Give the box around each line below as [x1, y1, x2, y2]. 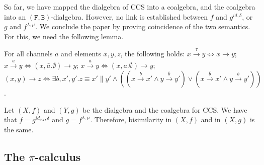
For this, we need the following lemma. [4, 31, 124, 41]
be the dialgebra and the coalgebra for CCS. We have [82, 104, 247, 115]
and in [201, 114, 221, 125]
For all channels [4, 48, 53, 59]
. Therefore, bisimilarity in [90, 114, 172, 125]
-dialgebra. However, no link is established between [51, 11, 208, 22]
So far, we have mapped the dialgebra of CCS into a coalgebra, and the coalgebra [4, 2, 255, 12]
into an [4, 11, 26, 22]
